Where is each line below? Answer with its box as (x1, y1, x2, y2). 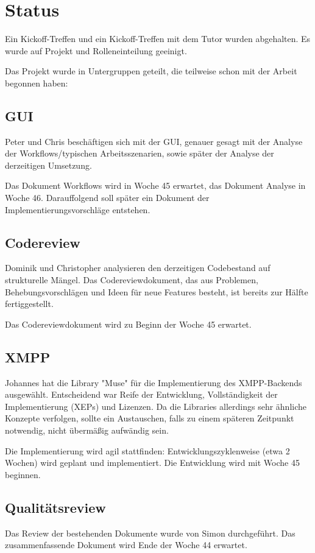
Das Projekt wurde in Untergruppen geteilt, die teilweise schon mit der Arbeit (5, 65, 297, 77)
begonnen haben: (5, 76, 68, 89)
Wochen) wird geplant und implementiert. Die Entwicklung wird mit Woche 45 (5, 456, 300, 469)
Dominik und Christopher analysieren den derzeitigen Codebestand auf (5, 261, 271, 274)
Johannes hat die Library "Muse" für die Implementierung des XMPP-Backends (5, 376, 302, 389)
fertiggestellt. (5, 297, 54, 310)
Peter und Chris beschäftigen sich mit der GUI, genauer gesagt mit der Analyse (5, 135, 303, 147)
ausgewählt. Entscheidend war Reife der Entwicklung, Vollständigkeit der (5, 388, 278, 401)
